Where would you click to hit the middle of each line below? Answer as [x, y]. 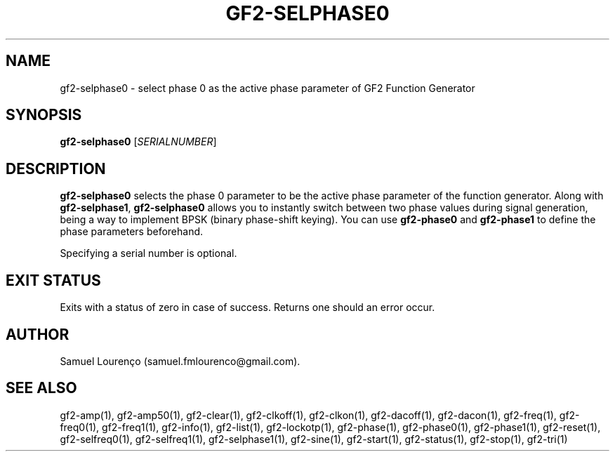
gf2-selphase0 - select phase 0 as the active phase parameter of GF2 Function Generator [267, 88]
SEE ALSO [41, 388]
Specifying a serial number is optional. [148, 253]
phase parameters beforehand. [132, 232]
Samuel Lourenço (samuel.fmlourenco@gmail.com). [180, 361]
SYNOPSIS [44, 115]
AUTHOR [38, 334]
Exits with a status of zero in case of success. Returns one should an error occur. [247, 307]
